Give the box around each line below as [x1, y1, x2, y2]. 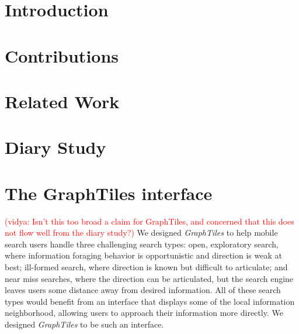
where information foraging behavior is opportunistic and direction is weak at [5, 249, 282, 261]
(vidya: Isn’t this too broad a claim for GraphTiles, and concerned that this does [5, 215, 294, 227]
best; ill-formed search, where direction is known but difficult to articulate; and [5, 261, 288, 273]
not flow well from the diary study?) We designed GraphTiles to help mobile [5, 226, 278, 239]
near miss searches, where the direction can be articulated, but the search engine [5, 272, 294, 284]
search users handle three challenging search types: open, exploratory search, [5, 237, 279, 250]
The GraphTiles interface [5, 181, 213, 205]
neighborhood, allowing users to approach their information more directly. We [5, 307, 283, 319]
